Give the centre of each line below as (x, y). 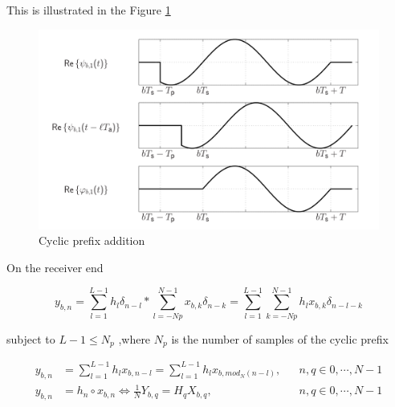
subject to (31, 338)
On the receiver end (55, 268)
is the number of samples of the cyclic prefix (280, 338)
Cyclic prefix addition (92, 240)
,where (134, 338)
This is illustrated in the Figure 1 (89, 10)
